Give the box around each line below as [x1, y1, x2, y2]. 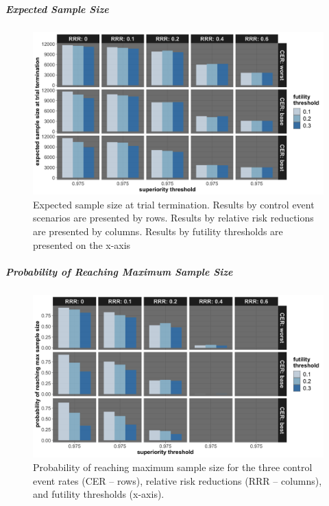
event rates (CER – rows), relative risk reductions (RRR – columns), [33, 473, 322, 487]
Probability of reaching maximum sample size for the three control [33, 460, 313, 474]
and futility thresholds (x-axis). [33, 487, 164, 501]
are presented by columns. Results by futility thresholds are [33, 224, 283, 239]
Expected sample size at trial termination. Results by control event [33, 197, 315, 211]
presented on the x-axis [33, 237, 131, 252]
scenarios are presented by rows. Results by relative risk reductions [33, 210, 314, 225]
